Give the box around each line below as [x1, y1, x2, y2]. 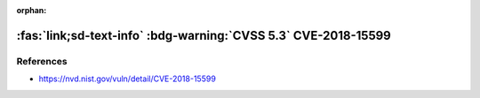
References [16, 55, 68, 67]
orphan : [16, 5, 47, 15]
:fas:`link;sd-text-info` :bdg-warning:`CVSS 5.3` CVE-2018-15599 [16, 27, 391, 43]
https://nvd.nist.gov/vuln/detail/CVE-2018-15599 [38, 73, 217, 84]
